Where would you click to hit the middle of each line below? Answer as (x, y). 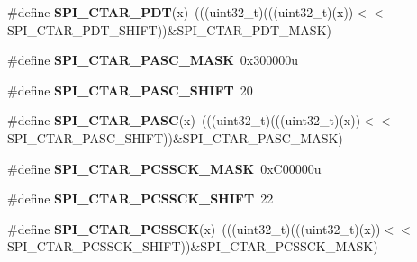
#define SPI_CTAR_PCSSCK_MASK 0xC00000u (164, 168)
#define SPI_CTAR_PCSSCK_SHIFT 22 (141, 199)
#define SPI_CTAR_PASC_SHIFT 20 (130, 90)
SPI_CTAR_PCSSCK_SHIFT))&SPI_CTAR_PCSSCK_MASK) (193, 246)
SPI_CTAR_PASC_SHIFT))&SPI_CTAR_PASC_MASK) (175, 137)
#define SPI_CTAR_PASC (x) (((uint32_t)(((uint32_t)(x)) (184, 120)
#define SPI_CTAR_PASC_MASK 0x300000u (153, 60)
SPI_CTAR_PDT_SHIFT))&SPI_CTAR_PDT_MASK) (169, 29)
